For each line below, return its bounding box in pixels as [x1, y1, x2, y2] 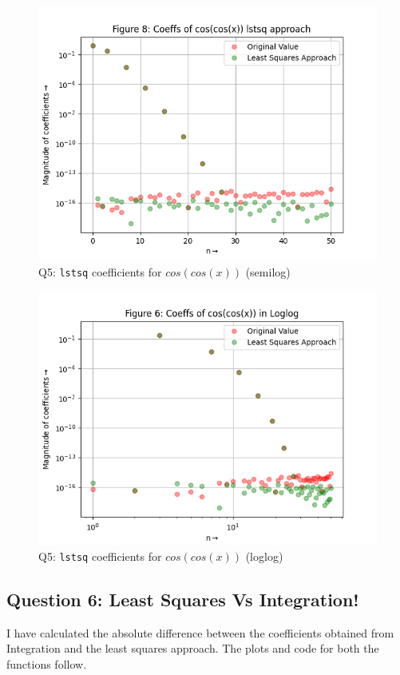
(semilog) [245, 263, 291, 280]
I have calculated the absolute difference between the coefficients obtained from [6, 624, 394, 641]
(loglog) [245, 547, 283, 564]
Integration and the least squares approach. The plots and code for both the [6, 640, 379, 657]
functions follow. [6, 655, 87, 672]
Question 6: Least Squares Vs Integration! [6, 586, 359, 611]
